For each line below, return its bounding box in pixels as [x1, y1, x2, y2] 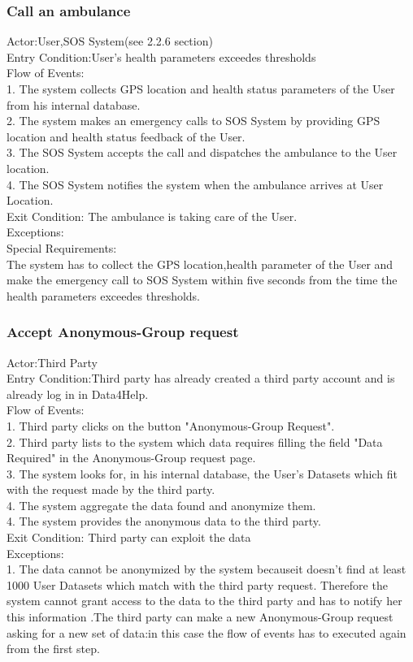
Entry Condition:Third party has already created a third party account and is [7, 370, 395, 387]
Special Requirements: [7, 239, 117, 256]
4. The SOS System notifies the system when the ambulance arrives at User [7, 175, 384, 193]
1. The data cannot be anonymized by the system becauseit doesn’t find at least [7, 560, 406, 578]
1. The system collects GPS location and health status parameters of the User [7, 80, 395, 97]
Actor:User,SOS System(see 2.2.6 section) [7, 32, 213, 50]
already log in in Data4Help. [7, 385, 149, 402]
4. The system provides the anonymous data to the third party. [7, 513, 321, 530]
